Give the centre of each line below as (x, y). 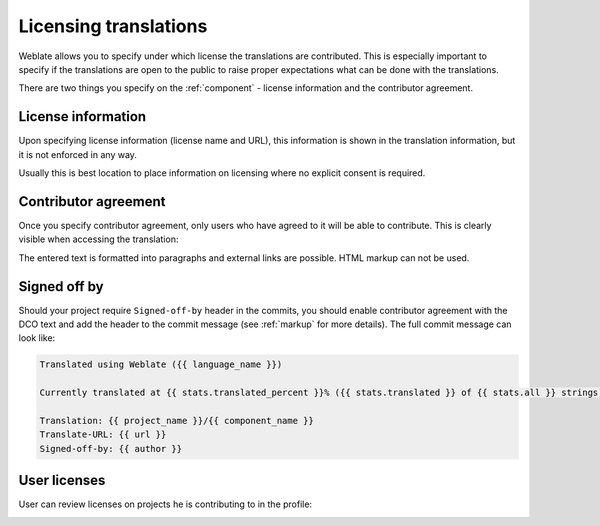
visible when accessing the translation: (98, 239)
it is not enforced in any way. (77, 154)
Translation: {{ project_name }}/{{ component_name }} (176, 420)
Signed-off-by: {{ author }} (111, 448)
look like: (37, 338)
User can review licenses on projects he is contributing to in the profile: (165, 504)
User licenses (62, 480)
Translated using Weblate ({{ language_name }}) (161, 364)
